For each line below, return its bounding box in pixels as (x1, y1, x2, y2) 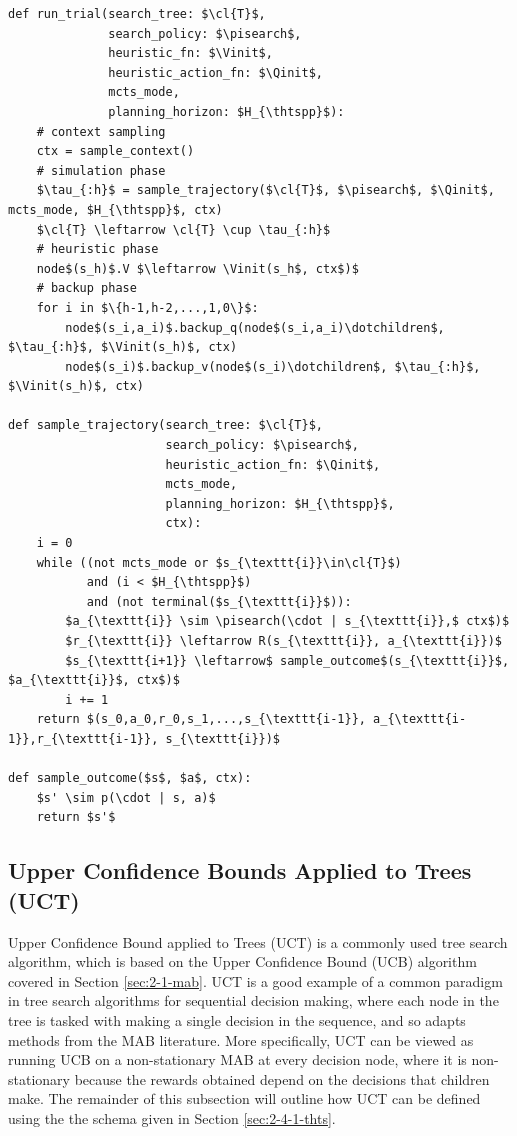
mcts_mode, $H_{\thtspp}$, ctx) (8, 202, 223, 217)
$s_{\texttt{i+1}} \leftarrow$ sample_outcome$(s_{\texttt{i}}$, (65, 653, 510, 668)
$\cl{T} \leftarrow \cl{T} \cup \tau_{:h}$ (36, 222, 331, 237)
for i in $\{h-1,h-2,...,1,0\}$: (36, 300, 259, 315)
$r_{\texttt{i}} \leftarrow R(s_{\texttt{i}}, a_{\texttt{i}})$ (65, 634, 502, 648)
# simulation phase (36, 163, 166, 178)
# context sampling (36, 124, 166, 139)
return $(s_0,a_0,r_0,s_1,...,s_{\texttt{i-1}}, (36, 712, 366, 727)
